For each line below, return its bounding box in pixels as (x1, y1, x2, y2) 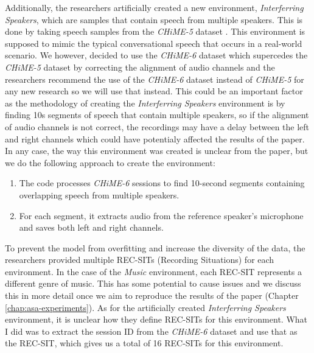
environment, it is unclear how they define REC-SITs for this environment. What (5, 313, 308, 326)
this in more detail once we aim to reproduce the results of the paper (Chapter (5, 289, 299, 302)
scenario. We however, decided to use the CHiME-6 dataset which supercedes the (5, 49, 308, 61)
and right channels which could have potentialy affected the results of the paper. (5, 132, 305, 145)
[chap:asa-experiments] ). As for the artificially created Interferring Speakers (5, 301, 286, 313)
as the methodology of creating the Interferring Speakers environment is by (5, 96, 285, 109)
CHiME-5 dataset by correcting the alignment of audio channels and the (5, 60, 275, 73)
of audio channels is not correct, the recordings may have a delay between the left (5, 120, 310, 133)
